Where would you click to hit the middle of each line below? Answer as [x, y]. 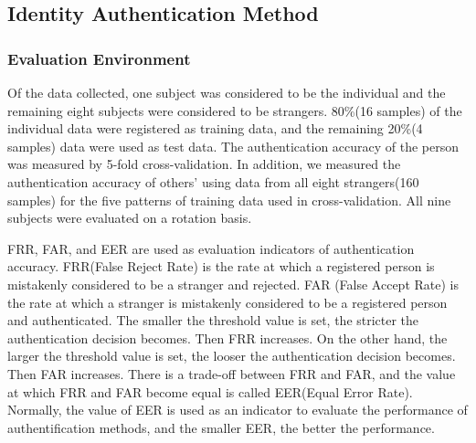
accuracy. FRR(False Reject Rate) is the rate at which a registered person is [221, 266]
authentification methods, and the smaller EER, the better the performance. [221, 427]
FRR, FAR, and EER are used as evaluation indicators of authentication [211, 248]
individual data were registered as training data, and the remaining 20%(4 [215, 128]
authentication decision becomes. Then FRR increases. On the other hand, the [227, 338]
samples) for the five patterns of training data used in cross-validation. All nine [229, 200]
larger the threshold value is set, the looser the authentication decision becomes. [232, 356]
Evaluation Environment [99, 58]
